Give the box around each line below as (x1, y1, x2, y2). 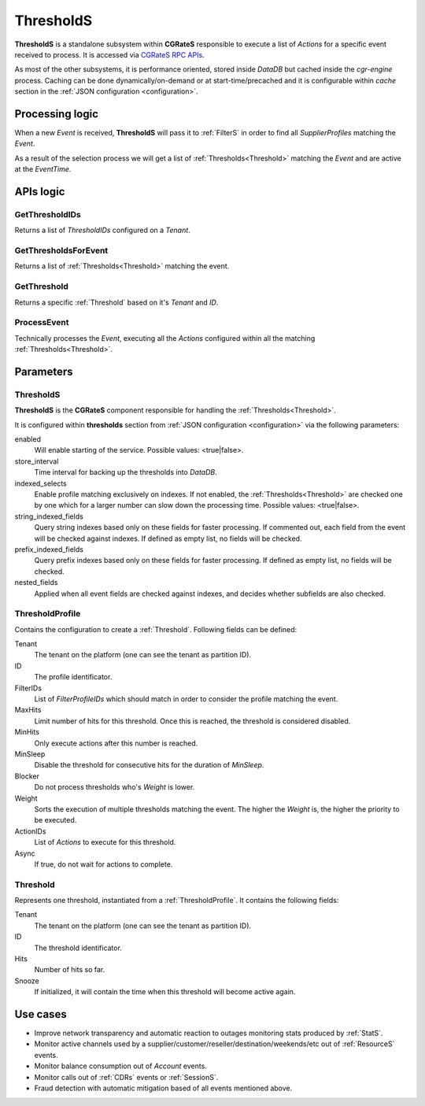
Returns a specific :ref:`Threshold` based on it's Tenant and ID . (14, 298, 219, 307)
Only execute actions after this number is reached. (34, 738, 198, 748)
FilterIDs (14, 683, 42, 693)
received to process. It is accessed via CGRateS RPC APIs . (14, 50, 205, 59)
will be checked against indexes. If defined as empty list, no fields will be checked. (34, 534, 302, 543)
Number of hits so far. (34, 965, 105, 975)
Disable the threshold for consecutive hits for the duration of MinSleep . (34, 760, 264, 770)
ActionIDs (14, 827, 46, 836)
